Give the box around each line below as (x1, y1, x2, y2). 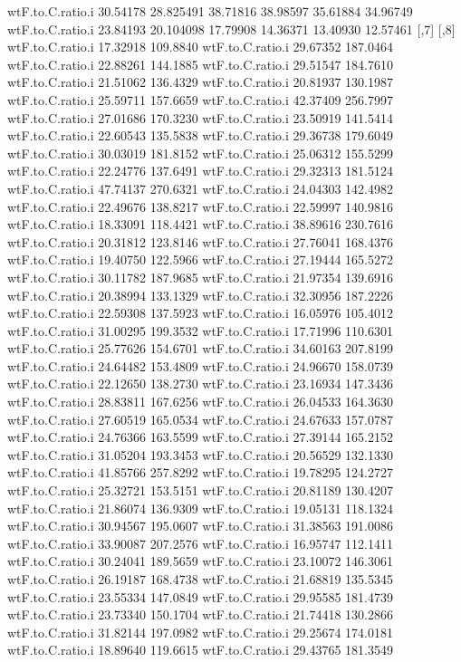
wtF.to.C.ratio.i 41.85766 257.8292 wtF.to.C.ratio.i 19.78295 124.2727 (7, 463, 393, 482)
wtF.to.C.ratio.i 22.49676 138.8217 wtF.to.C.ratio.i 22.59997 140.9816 (7, 197, 393, 216)
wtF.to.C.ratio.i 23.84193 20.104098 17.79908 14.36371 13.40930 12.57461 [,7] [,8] (7, 19, 456, 38)
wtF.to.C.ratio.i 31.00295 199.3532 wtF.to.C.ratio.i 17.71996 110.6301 (7, 321, 393, 340)
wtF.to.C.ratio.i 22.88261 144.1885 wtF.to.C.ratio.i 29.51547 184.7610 (7, 54, 393, 73)
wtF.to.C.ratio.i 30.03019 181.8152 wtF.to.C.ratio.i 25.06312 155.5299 (7, 143, 393, 162)
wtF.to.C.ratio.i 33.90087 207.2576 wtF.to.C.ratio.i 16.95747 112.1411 (7, 533, 393, 552)
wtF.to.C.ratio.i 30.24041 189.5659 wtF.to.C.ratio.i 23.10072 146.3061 (7, 552, 393, 571)
